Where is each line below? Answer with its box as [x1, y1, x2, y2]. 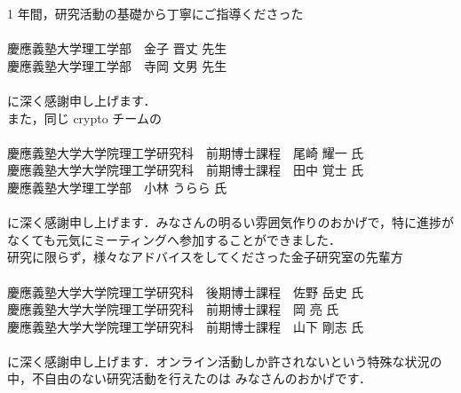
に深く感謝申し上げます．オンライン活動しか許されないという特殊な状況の [7, 351, 442, 370]
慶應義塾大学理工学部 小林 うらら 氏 [7, 177, 227, 196]
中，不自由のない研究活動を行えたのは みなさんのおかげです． [7, 369, 372, 388]
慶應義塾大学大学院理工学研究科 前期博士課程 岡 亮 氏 [7, 300, 339, 318]
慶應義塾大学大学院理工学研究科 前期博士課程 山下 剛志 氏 [7, 317, 364, 335]
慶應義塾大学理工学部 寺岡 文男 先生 [7, 56, 227, 75]
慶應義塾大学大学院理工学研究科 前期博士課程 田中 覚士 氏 [7, 161, 364, 179]
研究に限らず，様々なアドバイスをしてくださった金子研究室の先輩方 [7, 248, 403, 266]
